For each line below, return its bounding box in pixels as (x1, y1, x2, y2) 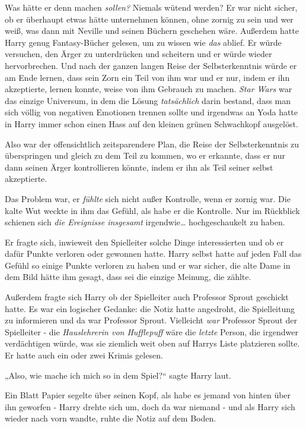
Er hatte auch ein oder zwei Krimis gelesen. (5, 349, 163, 361)
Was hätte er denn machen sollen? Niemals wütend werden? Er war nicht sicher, (5, 1, 298, 13)
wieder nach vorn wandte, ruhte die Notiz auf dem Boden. (5, 412, 216, 424)
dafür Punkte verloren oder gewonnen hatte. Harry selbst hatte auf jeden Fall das (5, 247, 302, 260)
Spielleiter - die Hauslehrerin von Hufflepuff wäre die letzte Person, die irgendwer (5, 325, 298, 338)
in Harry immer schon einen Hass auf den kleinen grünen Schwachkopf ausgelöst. (5, 117, 298, 130)
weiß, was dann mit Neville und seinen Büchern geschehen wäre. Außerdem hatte (5, 24, 299, 37)
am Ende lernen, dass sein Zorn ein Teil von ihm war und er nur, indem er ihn (5, 71, 290, 83)
